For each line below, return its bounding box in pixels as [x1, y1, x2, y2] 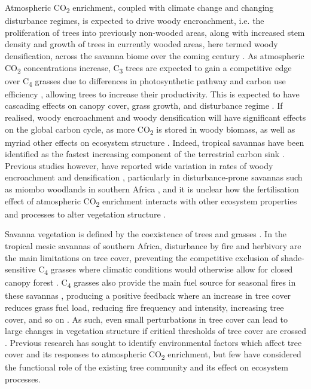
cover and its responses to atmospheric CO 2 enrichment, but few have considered [5, 348, 301, 362]
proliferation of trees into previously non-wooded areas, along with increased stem [5, 26, 305, 38]
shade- [280, 251, 304, 264]
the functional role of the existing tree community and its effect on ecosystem [5, 361, 288, 373]
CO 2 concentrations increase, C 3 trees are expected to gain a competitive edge [5, 61, 292, 75]
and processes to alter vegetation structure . [5, 207, 166, 220]
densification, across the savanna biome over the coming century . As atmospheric [5, 49, 304, 62]
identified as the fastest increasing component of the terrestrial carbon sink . [5, 148, 285, 160]
